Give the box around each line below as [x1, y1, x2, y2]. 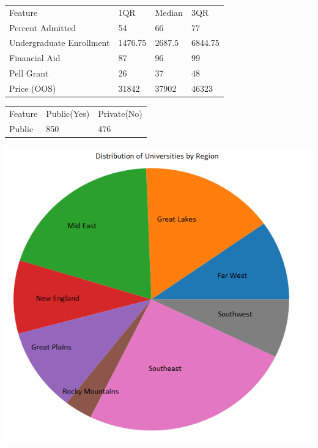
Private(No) [98, 106, 142, 119]
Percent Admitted [9, 21, 76, 34]
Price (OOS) [9, 81, 56, 94]
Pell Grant [9, 67, 49, 80]
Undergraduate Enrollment [9, 36, 110, 49]
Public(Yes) [46, 106, 90, 119]
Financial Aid [9, 51, 61, 64]
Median [155, 6, 183, 18]
